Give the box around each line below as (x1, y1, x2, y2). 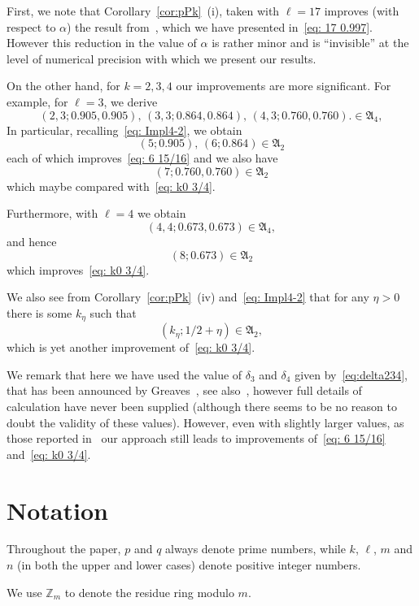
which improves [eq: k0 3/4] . (7, 261, 150, 278)
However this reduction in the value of (7, 34, 197, 51)
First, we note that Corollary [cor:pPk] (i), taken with (7, 2, 280, 19)
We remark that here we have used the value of (7, 366, 242, 383)
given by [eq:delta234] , (295, 366, 408, 383)
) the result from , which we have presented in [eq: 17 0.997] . (67, 18, 373, 35)
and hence (7, 232, 57, 249)
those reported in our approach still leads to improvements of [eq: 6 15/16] (7, 430, 386, 447)
